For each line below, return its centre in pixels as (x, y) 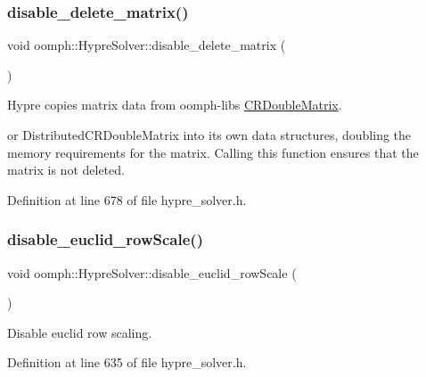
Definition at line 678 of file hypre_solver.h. (127, 199)
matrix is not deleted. (66, 170)
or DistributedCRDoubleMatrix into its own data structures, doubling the (209, 135)
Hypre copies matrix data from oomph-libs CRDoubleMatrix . (175, 105)
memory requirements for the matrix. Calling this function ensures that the (213, 152)
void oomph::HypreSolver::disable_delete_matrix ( (147, 45)
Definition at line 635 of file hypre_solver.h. (127, 362)
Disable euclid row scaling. (80, 332)
